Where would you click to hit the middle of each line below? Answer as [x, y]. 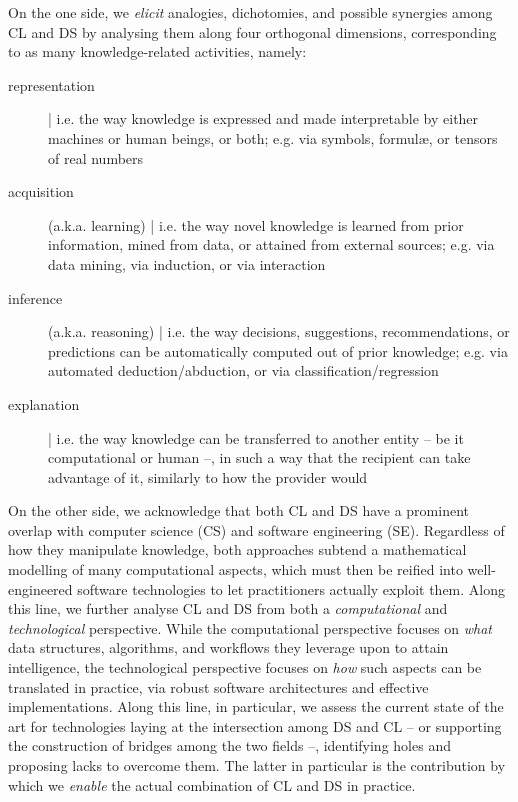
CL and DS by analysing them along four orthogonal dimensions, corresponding [252, 31]
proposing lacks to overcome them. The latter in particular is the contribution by [257, 765]
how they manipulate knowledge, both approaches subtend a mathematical [237, 549]
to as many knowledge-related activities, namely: [157, 51]
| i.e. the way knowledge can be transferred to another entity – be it [256, 437]
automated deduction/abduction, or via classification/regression [243, 370]
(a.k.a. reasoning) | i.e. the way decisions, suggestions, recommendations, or [279, 331]
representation [51, 84]
